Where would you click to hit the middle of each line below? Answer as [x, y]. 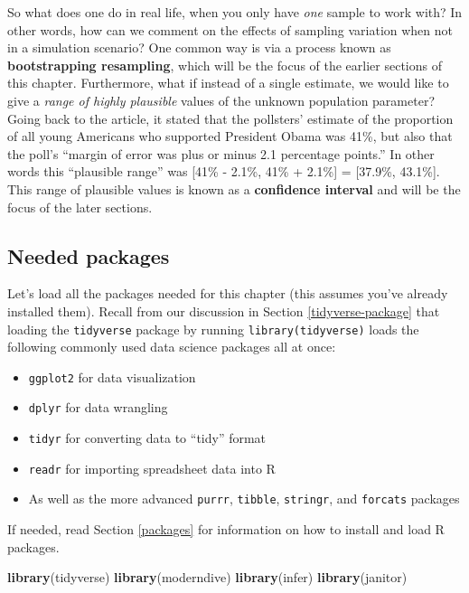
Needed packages [89, 255]
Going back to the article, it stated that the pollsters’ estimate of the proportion [230, 118]
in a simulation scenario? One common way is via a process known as [199, 47]
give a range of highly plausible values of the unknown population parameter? [221, 100]
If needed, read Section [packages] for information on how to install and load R [226, 529]
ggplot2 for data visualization [112, 377]
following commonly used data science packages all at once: [172, 347]
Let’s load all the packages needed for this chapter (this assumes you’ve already [228, 293]
